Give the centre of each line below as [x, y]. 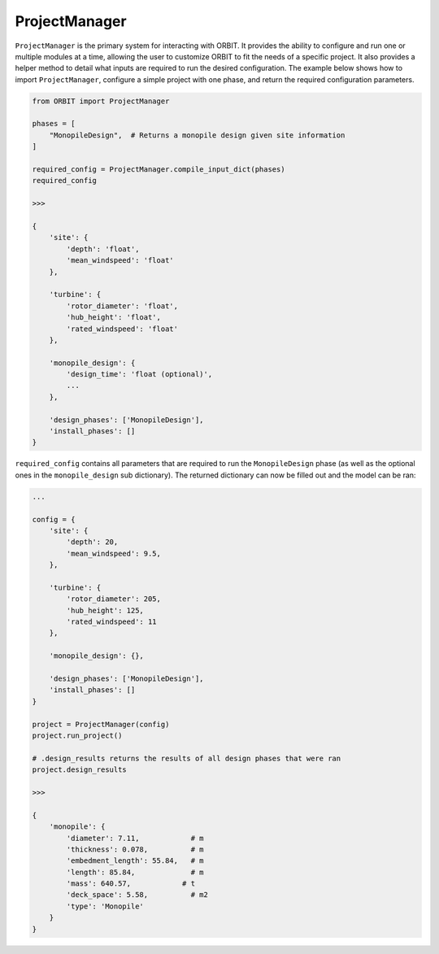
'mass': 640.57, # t [130, 884]
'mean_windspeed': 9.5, [114, 553]
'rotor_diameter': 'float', [122, 306]
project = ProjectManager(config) [101, 724]
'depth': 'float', [103, 249]
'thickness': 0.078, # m [135, 849]
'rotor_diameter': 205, [114, 599]
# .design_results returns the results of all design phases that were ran [187, 758]
